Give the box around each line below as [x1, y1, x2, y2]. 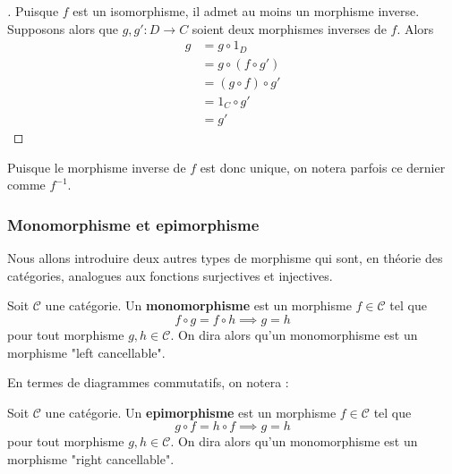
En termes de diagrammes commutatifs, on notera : [7, 373, 289, 392]
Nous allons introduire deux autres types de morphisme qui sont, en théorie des [7, 249, 443, 267]
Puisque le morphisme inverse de [7, 157, 186, 176]
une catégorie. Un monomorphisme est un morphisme [45, 296, 352, 315]
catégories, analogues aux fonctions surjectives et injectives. [7, 266, 333, 284]
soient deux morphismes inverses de [192, 19, 387, 38]
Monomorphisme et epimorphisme [7, 213, 260, 235]
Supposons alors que [7, 19, 118, 38]
